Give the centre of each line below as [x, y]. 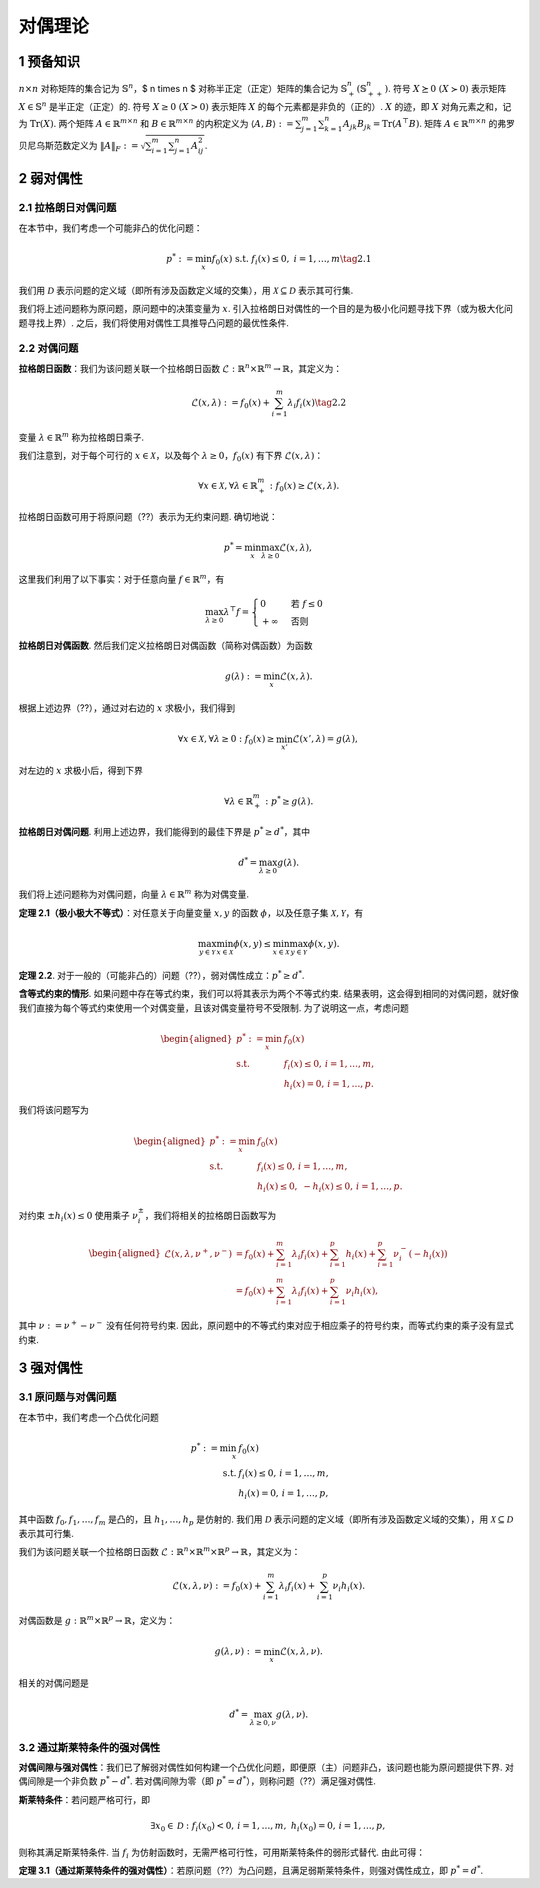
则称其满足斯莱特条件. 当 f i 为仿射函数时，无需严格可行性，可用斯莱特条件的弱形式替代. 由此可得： [221, 1853]
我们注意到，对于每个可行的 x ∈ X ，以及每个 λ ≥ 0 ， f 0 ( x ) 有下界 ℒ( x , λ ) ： [171, 457]
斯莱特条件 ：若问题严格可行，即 [84, 1799]
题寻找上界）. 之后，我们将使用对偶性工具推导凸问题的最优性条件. [154, 322]
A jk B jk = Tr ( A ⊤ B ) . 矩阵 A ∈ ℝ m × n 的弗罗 [429, 124]
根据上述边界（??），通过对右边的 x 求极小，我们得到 [126, 708]
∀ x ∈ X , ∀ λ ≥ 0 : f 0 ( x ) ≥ [226, 740]
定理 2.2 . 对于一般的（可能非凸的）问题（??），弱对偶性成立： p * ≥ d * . [161, 974]
